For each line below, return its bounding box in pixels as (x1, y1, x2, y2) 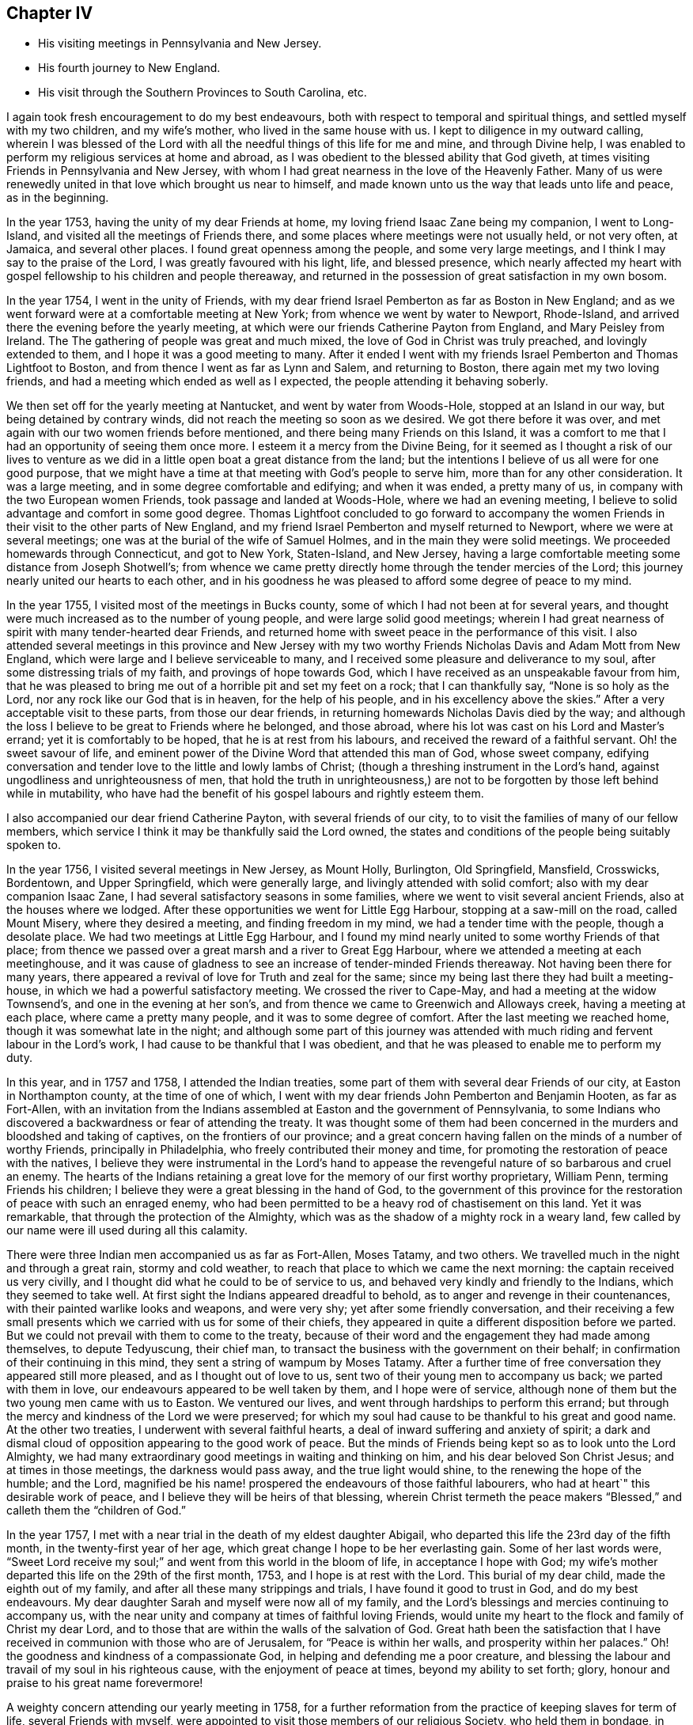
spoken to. (6, 838, 61, 852)
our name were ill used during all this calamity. (6, 1223, 248, 1238)
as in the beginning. (6, 191, 109, 205)
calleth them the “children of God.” (6, 1503, 186, 1518)
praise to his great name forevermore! (6, 1676, 203, 1690)
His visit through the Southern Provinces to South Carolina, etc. (38, 85, 367, 100)
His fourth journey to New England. (38, 61, 221, 75)
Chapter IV (6, 3, 93, 23)
